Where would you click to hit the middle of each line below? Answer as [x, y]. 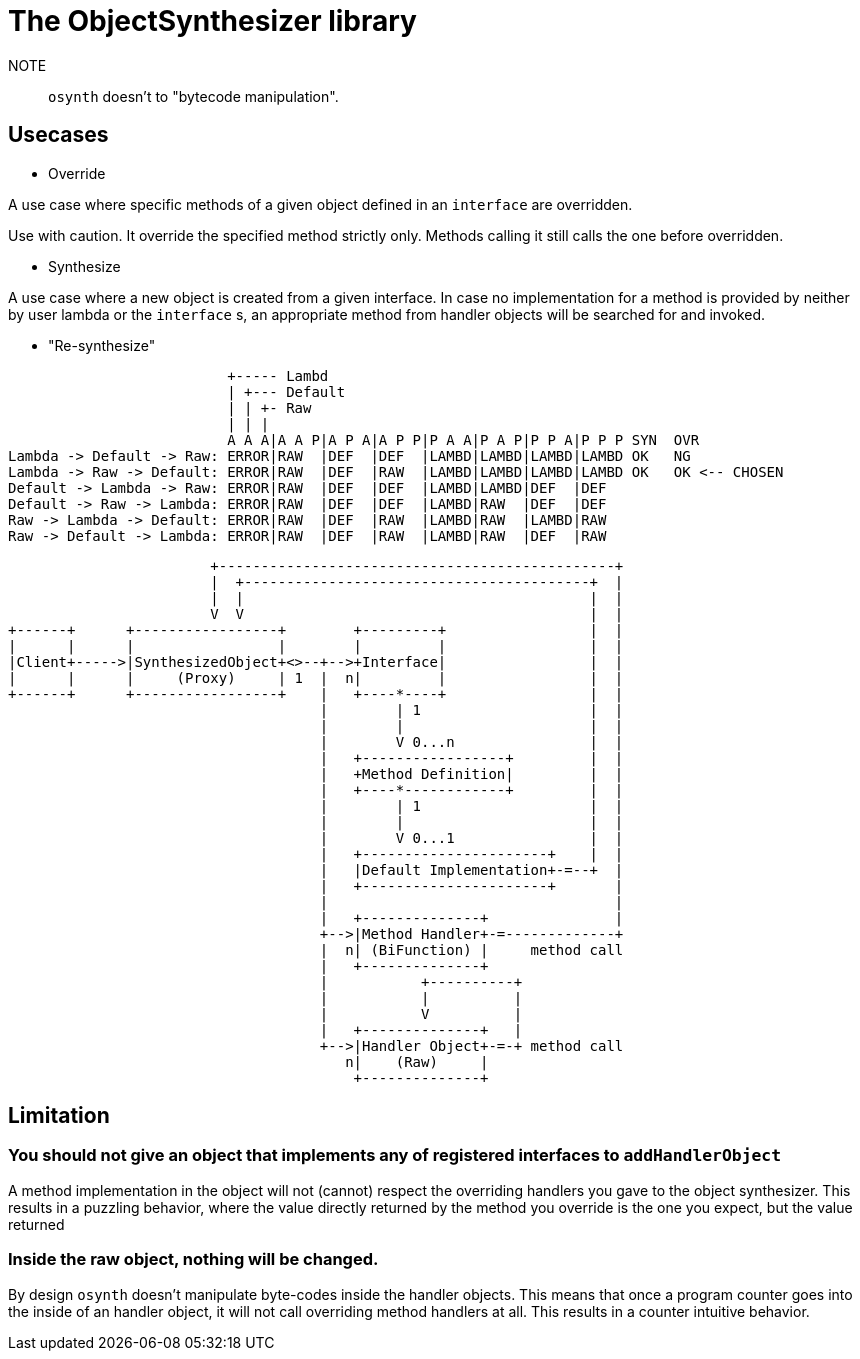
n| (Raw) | [417, 1061]
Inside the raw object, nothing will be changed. [193, 1259]
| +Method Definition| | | [471, 773]
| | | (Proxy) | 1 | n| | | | [316, 677]
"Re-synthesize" [102, 345]
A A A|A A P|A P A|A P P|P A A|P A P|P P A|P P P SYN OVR [463, 439]
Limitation [59, 1116]
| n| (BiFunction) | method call [471, 949]
